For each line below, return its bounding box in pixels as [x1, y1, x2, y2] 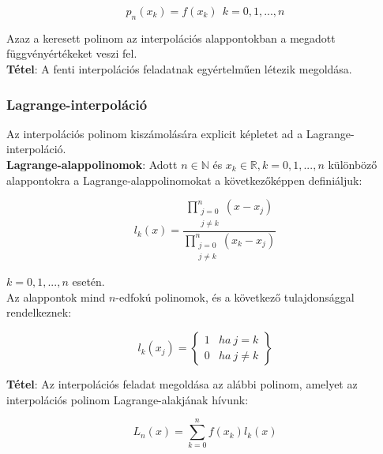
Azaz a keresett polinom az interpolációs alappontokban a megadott [6, 29, 336, 46]
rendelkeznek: [6, 304, 72, 321]
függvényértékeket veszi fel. [6, 45, 137, 62]
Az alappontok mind [6, 288, 106, 305]
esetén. [72, 273, 105, 290]
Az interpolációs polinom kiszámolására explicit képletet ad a [6, 125, 303, 141]
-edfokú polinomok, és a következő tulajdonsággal [115, 288, 355, 305]
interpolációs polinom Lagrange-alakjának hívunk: [6, 391, 249, 407]
